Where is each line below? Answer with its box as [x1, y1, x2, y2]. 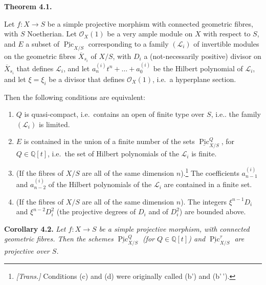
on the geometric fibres [4, 50, 76, 61]
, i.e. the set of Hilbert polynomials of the [48, 148, 179, 159]
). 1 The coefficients [181, 166, 239, 178]
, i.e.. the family [211, 109, 261, 119]
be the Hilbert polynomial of [153, 63, 243, 73]
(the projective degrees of [56, 206, 136, 217]
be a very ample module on [107, 28, 193, 39]
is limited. [38, 118, 70, 129]
